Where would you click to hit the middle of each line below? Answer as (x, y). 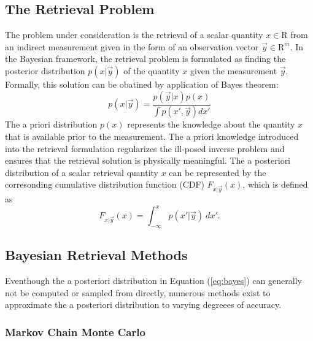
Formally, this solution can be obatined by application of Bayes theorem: (142, 84)
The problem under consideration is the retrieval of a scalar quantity (134, 35)
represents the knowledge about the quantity (211, 124)
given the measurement (234, 70)
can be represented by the (218, 172)
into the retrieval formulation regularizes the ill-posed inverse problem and (145, 148)
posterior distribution (45, 70)
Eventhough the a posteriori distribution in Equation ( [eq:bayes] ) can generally (153, 281)
